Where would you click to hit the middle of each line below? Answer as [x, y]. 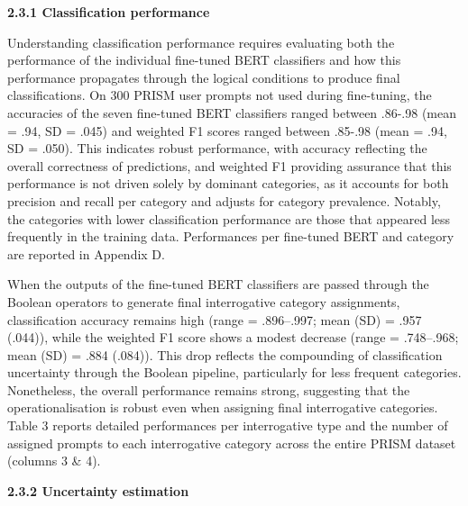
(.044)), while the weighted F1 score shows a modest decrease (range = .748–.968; [233, 337]
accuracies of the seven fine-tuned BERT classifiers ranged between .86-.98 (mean [232, 112]
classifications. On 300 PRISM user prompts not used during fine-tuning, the [220, 95]
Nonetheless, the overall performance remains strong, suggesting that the [209, 389]
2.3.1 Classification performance [109, 12]
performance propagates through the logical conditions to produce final [204, 77]
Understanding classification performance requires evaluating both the [201, 42]
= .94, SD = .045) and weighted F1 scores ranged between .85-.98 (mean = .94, [227, 130]
